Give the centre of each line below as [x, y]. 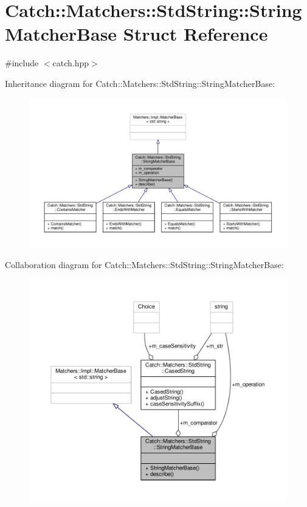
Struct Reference [195, 34]
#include [22, 63]
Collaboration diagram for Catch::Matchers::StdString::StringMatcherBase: [144, 265]
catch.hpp [71, 63]
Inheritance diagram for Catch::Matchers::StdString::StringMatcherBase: [140, 83]
